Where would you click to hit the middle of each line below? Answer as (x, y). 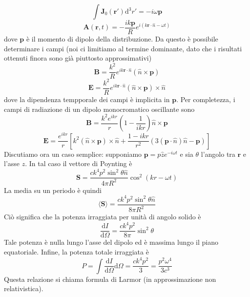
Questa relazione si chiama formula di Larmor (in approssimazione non (110, 279)
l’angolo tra (218, 154)
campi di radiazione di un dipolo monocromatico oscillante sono (99, 109)
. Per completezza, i (206, 99)
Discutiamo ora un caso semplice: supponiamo (73, 154)
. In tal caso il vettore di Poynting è (79, 163)
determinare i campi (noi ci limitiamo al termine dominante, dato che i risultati (123, 48)
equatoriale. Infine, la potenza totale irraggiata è (76, 252)
